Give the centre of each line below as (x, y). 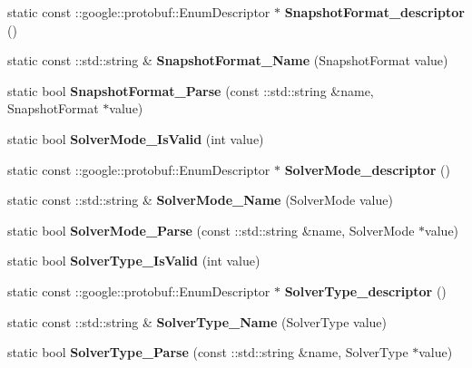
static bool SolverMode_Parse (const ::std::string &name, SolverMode (211, 230)
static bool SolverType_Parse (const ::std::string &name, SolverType (208, 352)
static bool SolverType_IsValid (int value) (134, 261)
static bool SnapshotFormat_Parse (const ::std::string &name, (191, 90)
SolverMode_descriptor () (367, 169)
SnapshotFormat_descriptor (374, 12)
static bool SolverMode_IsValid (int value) (136, 138)
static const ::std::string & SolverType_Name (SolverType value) (197, 321)
